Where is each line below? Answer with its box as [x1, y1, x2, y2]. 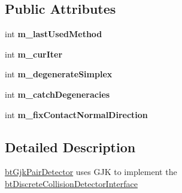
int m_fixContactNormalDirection [5, 108, 148, 120]
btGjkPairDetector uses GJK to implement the [5, 165, 177, 178]
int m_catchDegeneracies [5, 88, 110, 100]
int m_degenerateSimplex [5, 68, 113, 80]
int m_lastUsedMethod [5, 28, 102, 40]
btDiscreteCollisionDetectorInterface [5, 177, 138, 189]
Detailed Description [5, 137, 136, 156]
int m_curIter [5, 47, 63, 60]
